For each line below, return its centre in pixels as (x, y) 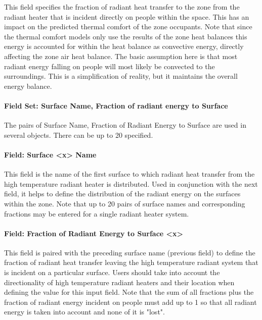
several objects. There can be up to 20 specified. (79, 135)
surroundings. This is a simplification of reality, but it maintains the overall (121, 76)
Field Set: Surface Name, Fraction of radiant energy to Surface (116, 105)
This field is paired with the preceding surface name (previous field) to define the (130, 252)
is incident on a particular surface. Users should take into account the (112, 272)
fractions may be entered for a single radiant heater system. (97, 213)
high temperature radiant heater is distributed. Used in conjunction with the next (131, 183)
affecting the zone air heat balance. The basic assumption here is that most (121, 56)
